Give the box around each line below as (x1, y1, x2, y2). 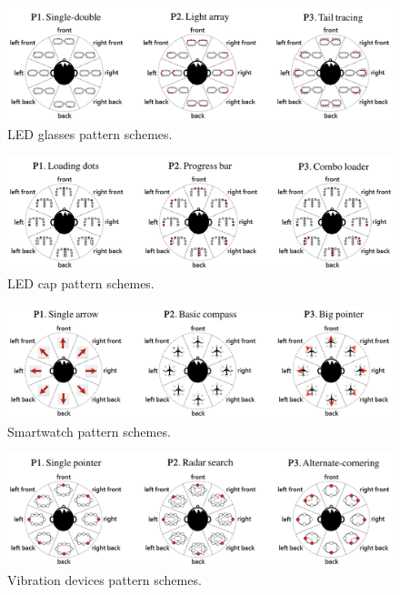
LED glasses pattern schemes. (7, 125, 173, 144)
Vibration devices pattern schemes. (7, 570, 202, 589)
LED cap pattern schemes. (7, 273, 155, 292)
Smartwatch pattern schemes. (7, 421, 171, 440)
